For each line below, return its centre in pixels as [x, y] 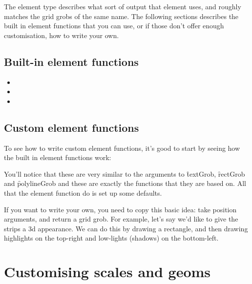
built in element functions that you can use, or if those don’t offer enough [114, 26]
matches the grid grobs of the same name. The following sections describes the [121, 16]
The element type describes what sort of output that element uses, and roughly [123, 6]
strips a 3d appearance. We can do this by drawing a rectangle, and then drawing [126, 228]
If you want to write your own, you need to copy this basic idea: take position [120, 209]
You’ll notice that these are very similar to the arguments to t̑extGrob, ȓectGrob [125, 173]
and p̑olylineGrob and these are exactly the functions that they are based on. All [125, 183]
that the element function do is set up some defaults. [83, 193]
